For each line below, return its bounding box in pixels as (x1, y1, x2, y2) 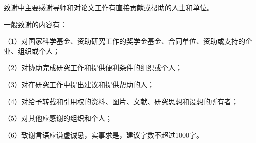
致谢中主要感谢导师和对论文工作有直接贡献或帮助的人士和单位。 (4, 2, 214, 12)
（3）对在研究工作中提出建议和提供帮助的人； (4, 79, 154, 89)
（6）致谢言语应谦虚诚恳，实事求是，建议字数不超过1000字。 (4, 129, 203, 140)
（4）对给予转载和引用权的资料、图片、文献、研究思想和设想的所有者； (4, 96, 238, 106)
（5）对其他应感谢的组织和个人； (4, 113, 112, 123)
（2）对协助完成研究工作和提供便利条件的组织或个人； (4, 62, 182, 73)
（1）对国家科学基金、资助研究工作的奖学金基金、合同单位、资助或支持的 (4, 36, 245, 46)
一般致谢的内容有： (4, 19, 67, 29)
